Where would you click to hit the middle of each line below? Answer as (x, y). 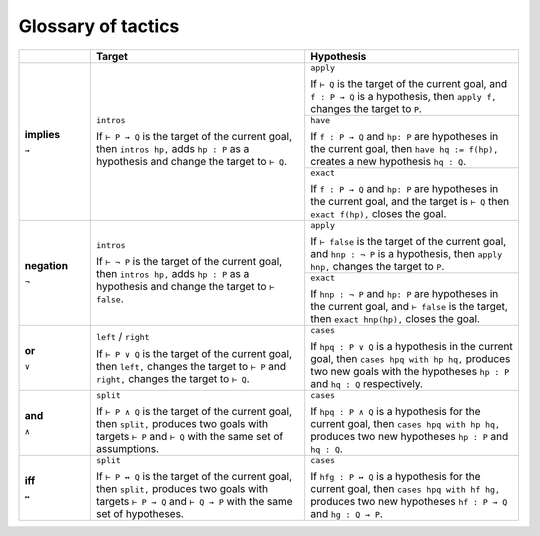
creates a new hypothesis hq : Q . (388, 161)
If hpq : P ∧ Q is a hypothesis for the (395, 411)
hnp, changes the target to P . (377, 266)
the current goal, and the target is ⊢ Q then (410, 201)
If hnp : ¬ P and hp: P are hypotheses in (404, 293)
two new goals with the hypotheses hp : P (410, 371)
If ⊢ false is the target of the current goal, (408, 241)
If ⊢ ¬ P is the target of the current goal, (189, 261)
